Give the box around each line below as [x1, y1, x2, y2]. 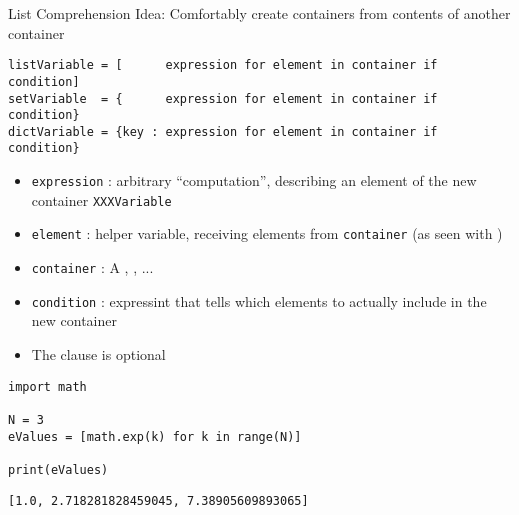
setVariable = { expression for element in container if [8, 91, 438, 106]
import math [8, 379, 87, 394]
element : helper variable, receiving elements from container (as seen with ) [31, 223, 503, 244]
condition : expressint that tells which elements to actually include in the [31, 290, 487, 311]
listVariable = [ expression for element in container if [8, 58, 438, 73]
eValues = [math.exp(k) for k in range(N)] [8, 429, 302, 444]
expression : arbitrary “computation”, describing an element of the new [31, 170, 477, 191]
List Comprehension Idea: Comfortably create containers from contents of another [8, 3, 511, 23]
